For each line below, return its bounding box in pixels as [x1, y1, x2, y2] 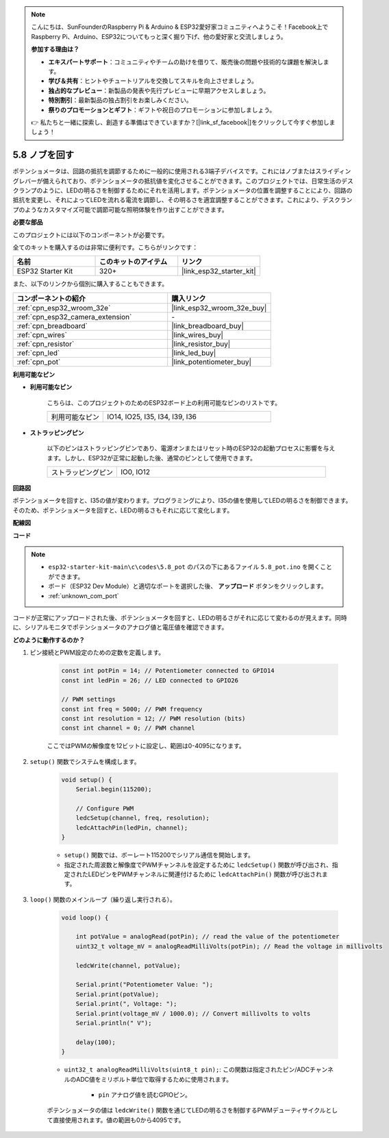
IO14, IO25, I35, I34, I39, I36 [107, 412, 197, 421]
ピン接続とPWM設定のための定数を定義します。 [29, 648, 164, 657]
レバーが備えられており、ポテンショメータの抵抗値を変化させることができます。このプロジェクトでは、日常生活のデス [18, 177, 354, 185]
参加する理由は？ [31, 45, 79, 53]
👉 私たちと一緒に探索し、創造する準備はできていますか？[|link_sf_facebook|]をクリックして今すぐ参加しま [31, 118, 336, 126]
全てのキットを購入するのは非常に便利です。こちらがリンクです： [12, 243, 199, 251]
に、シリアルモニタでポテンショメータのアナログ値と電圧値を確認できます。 [12, 623, 228, 632]
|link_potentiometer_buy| [171, 357, 252, 367]
